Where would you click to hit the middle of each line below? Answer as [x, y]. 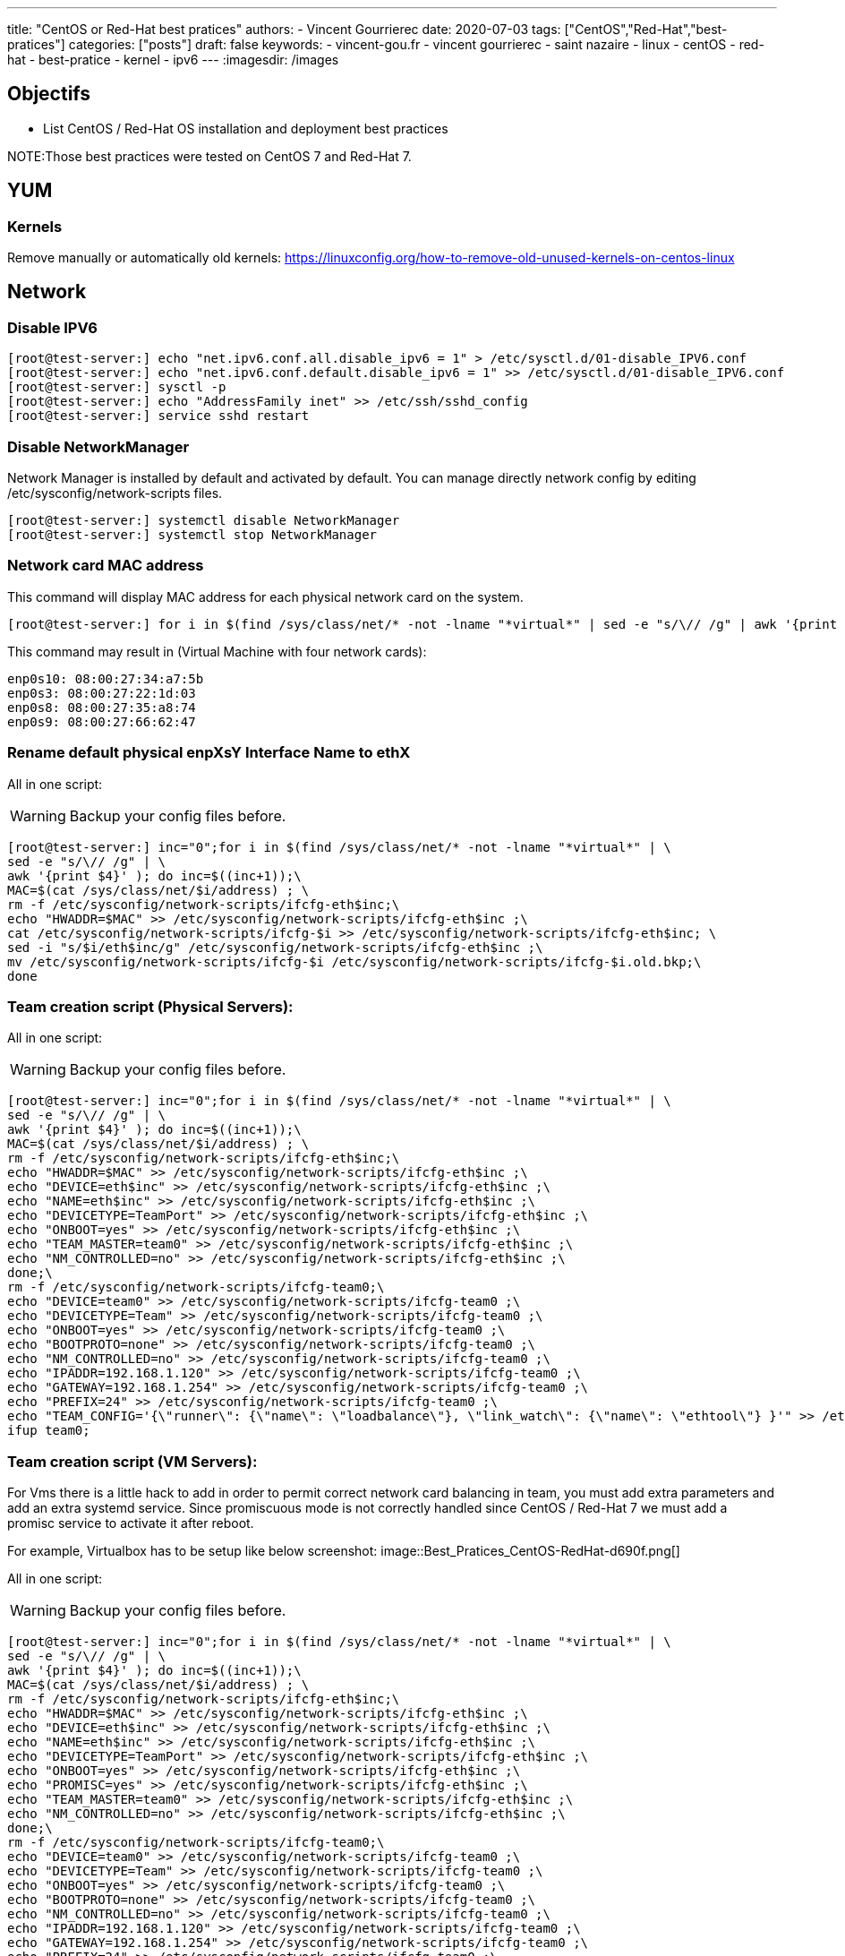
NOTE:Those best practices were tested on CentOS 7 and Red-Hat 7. [209, 156]
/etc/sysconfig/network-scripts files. [115, 493]
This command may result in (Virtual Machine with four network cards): [217, 651]
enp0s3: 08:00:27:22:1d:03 [102, 693]
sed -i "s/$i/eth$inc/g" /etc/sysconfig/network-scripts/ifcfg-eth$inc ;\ [275, 947]
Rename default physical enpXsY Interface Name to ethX [209, 753]
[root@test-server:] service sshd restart [158, 416]
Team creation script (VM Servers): [132, 1461]
